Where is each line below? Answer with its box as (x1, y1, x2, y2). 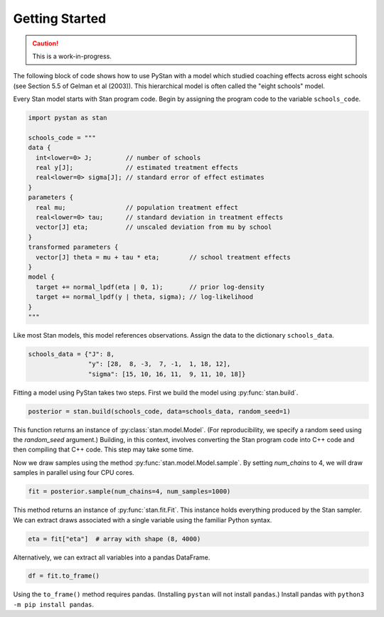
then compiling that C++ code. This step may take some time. (13, 445, 194, 454)
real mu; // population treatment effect (36, 203, 238, 211)
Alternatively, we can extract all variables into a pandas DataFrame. (13, 553, 210, 562)
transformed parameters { (28, 243, 119, 252)
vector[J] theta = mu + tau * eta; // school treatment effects (36, 253, 291, 261)
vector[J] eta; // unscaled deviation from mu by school (36, 223, 272, 231)
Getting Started (13, 11, 107, 26)
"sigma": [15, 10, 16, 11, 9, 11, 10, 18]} (87, 370, 246, 378)
